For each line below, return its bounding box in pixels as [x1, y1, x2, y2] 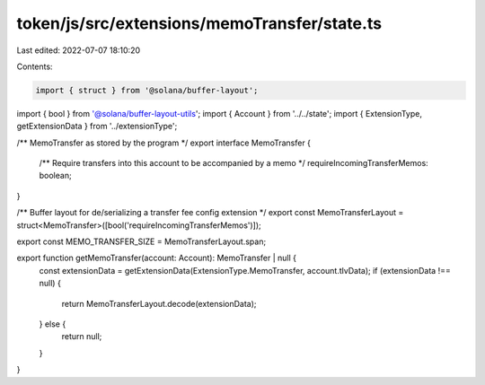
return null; [61, 331, 102, 342]
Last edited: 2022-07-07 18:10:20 [16, 45, 141, 56]
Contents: [16, 61, 53, 72]
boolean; [39, 171, 72, 181]
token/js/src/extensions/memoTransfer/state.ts [16, 13, 382, 33]
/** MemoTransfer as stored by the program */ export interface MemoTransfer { [16, 137, 312, 148]
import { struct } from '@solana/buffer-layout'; [35, 85, 259, 95]
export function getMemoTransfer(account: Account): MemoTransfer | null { [16, 252, 296, 264]
